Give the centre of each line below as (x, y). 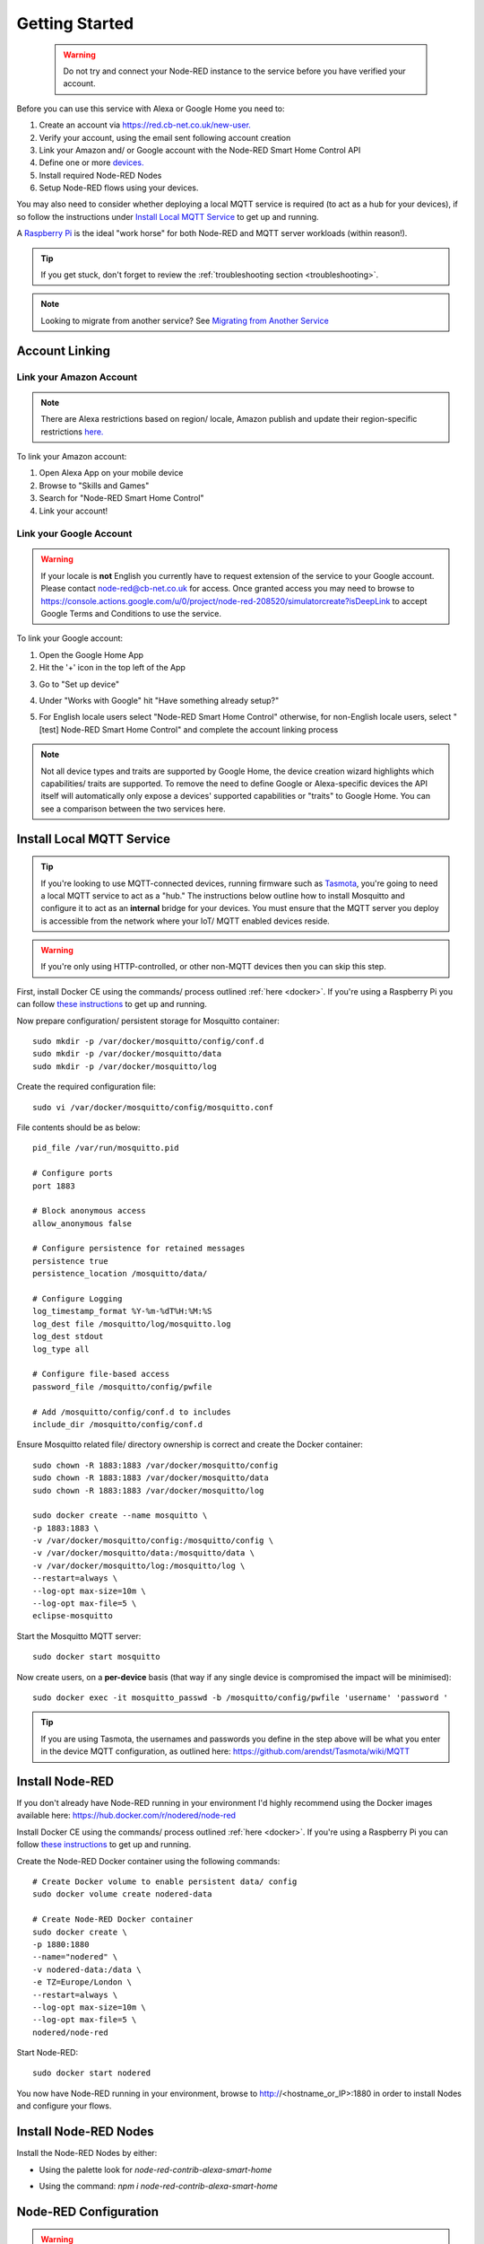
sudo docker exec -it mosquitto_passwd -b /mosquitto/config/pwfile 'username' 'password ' (240, 1697)
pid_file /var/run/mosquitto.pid (106, 1148)
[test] (49, 729)
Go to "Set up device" (79, 684)
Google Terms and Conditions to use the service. (131, 614)
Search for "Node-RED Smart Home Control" (121, 498)
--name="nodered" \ (75, 1957)
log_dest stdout (68, 1337)
